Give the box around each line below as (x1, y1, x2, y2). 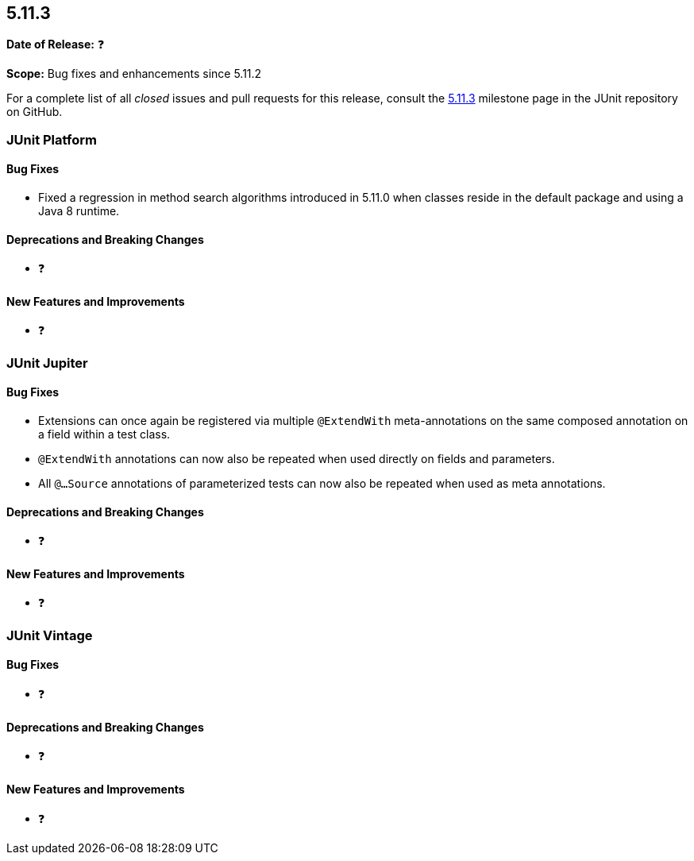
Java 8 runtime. (38, 204, 120, 218)
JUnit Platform (6, 131, 97, 148)
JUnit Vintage (6, 627, 93, 643)
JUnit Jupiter (6, 354, 88, 371)
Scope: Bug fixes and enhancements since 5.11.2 (6, 67, 262, 81)
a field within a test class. (38, 427, 171, 442)
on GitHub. (6, 105, 63, 119)
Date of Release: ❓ (6, 37, 105, 52)
